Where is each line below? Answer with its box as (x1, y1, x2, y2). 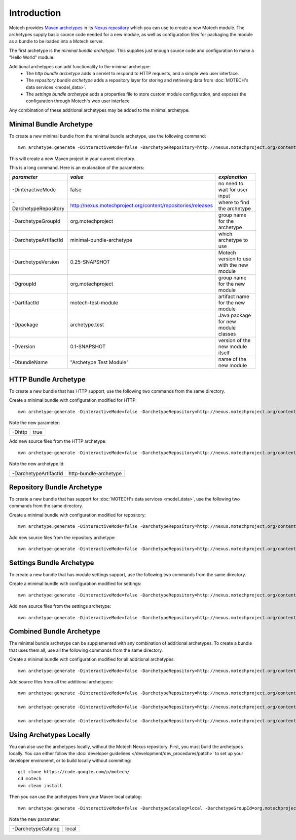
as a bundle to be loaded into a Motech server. (9, 39, 104, 44)
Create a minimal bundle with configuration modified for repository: (9, 512, 146, 518)
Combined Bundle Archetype (9, 628, 101, 636)
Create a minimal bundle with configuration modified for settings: (9, 581, 142, 587)
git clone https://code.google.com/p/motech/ (18, 769, 130, 774)
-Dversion (12, 343, 36, 350)
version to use (218, 255, 252, 262)
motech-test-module (70, 299, 118, 306)
